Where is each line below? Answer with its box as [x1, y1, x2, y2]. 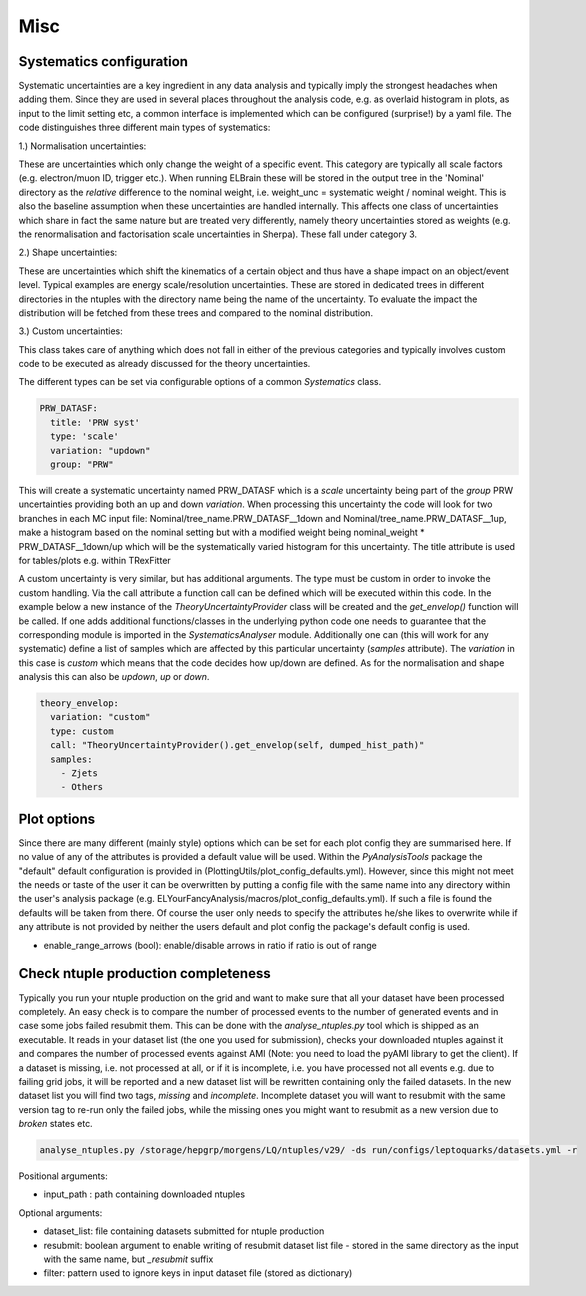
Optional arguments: [18, 1206, 103, 1219]
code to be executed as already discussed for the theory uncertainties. [18, 358, 311, 370]
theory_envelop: [39, 698, 120, 709]
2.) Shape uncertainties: [18, 246, 118, 259]
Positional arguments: [18, 1170, 109, 1182]
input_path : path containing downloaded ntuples [43, 1188, 245, 1200]
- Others [60, 781, 104, 793]
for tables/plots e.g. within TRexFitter [18, 554, 172, 566]
